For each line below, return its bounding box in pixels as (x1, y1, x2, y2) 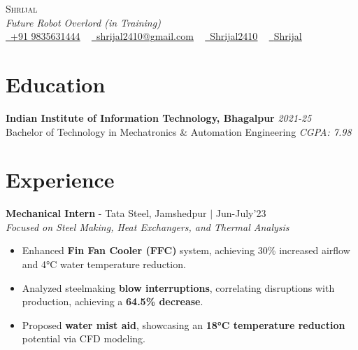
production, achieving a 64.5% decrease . (22, 294, 203, 309)
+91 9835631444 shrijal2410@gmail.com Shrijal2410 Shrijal (10, 29, 302, 43)
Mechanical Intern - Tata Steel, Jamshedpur (6, 206, 207, 220)
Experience (6, 165, 115, 194)
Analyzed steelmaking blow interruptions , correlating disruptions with (22, 280, 335, 295)
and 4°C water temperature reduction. (22, 257, 186, 271)
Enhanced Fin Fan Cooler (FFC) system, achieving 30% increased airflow (22, 243, 350, 258)
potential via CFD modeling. (22, 331, 145, 346)
